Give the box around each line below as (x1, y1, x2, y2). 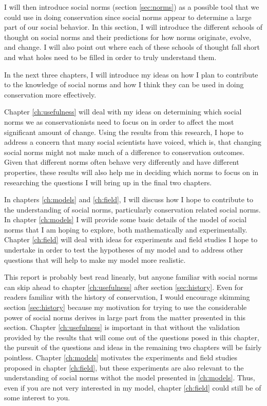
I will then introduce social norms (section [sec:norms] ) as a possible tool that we (4, 2, 259, 12)
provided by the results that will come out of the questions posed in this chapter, (4, 332, 259, 342)
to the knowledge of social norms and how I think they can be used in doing (4, 79, 244, 90)
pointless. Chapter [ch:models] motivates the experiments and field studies (4, 352, 238, 362)
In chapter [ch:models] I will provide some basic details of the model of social (4, 214, 247, 225)
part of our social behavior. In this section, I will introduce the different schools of (4, 22, 263, 32)
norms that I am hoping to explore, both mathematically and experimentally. (4, 224, 247, 235)
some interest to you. (4, 392, 70, 403)
